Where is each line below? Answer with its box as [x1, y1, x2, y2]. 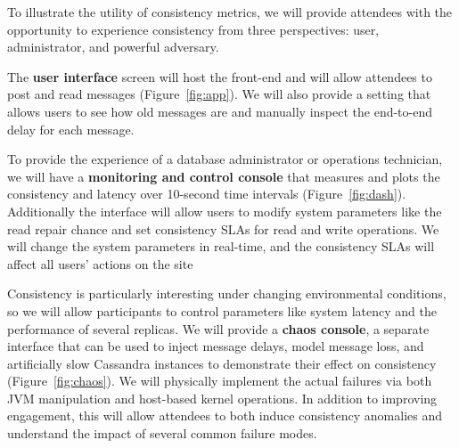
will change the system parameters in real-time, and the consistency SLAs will [7, 237, 435, 256]
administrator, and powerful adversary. [7, 37, 219, 56]
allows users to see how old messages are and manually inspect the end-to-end [7, 102, 433, 120]
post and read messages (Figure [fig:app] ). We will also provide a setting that [7, 85, 431, 103]
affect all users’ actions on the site [7, 254, 193, 273]
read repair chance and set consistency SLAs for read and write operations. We [7, 219, 439, 238]
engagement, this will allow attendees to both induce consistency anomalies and [7, 406, 443, 425]
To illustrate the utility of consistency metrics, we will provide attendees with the [7, 3, 453, 20]
